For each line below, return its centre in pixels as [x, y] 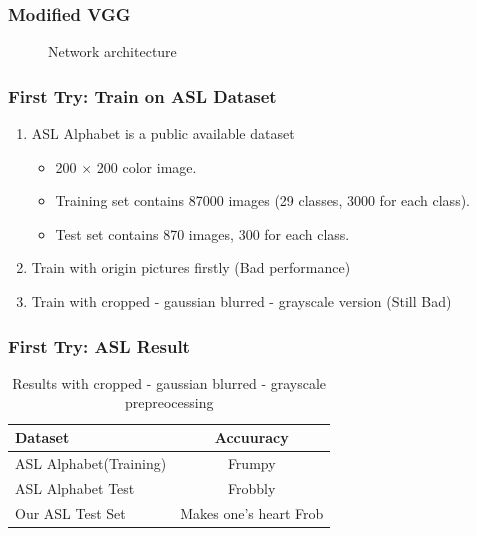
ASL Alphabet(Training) [91, 462]
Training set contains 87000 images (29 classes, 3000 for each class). [262, 200]
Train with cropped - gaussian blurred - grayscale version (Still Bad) [241, 301]
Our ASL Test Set [70, 512]
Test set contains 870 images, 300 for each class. [202, 233]
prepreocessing [169, 402]
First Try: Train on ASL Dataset [142, 95]
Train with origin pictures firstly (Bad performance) [191, 267]
